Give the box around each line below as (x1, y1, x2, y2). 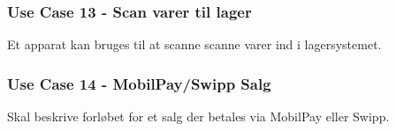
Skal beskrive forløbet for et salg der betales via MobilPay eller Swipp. (7, 107, 390, 126)
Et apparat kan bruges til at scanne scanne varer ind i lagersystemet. (7, 35, 382, 54)
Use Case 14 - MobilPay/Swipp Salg (7, 72, 271, 94)
